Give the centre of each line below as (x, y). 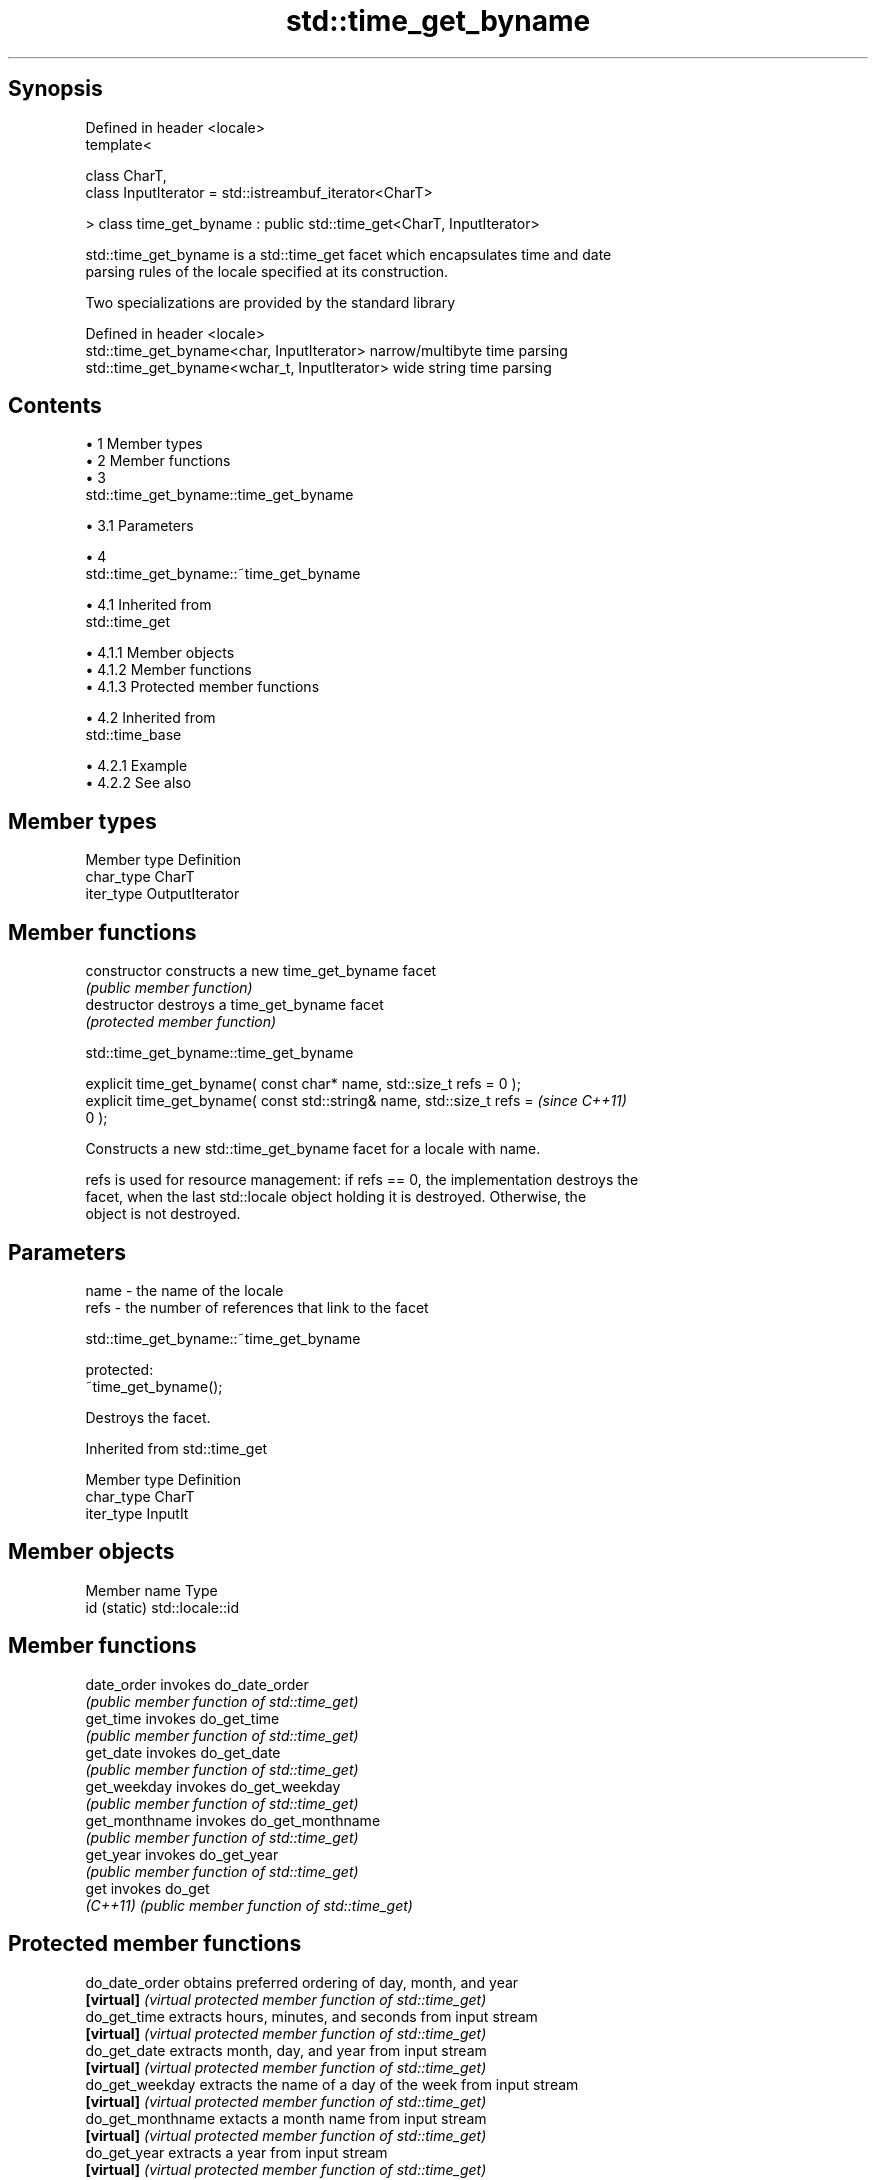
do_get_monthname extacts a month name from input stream (286, 2118)
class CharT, (126, 175)
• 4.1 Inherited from (148, 605)
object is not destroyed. (163, 1214)
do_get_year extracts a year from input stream (236, 2152)
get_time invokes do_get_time (182, 1718)
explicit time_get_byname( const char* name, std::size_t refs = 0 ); (303, 1084)
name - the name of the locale (184, 1290)
